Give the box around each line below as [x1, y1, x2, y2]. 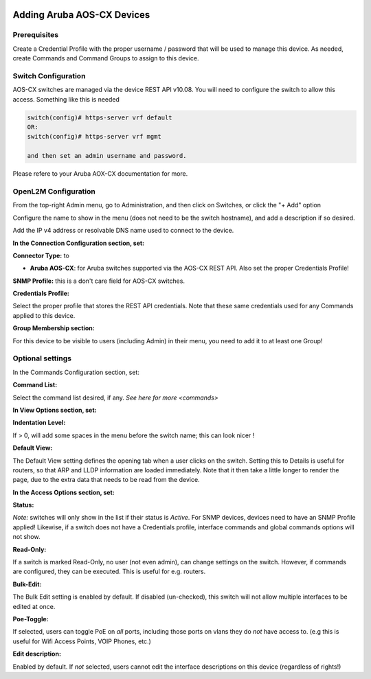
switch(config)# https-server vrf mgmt [27, 133, 161, 141]
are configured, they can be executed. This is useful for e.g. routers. [12, 567, 206, 576]
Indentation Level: [12, 419, 66, 427]
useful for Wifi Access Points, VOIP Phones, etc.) [12, 637, 151, 645]
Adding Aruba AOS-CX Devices [12, 9, 150, 21]
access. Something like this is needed [12, 95, 120, 103]
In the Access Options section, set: [12, 488, 115, 496]
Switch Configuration [12, 71, 86, 80]
